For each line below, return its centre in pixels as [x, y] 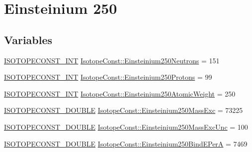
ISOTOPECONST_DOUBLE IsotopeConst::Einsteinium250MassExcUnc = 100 [126, 127]
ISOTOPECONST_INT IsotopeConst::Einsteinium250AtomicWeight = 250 [120, 93]
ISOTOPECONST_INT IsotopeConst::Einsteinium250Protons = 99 [108, 77]
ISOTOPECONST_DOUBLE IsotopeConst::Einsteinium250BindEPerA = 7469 [126, 143]
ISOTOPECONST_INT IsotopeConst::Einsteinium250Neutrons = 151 [112, 60]
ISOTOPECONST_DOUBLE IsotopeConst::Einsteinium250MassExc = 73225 [124, 110]
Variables [28, 39]
